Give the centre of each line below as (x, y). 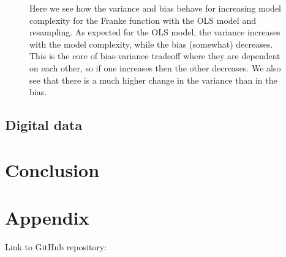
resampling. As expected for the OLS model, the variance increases (155, 32)
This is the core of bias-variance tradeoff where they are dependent (155, 56)
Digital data (44, 125)
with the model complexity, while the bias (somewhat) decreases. (151, 44)
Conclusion (52, 169)
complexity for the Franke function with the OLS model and (143, 20)
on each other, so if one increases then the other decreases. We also (155, 67)
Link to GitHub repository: (56, 247)
